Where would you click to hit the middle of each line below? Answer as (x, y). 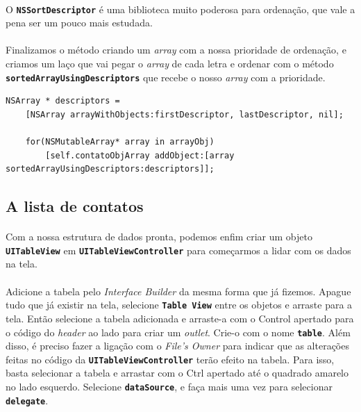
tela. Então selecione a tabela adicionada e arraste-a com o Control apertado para (180, 318)
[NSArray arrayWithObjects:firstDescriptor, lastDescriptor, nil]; (184, 114)
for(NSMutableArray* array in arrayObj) (120, 142)
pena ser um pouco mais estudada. (79, 23)
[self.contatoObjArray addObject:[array (140, 155)
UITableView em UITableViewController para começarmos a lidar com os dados (178, 250)
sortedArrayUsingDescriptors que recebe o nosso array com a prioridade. (166, 77)
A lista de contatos (75, 206)
